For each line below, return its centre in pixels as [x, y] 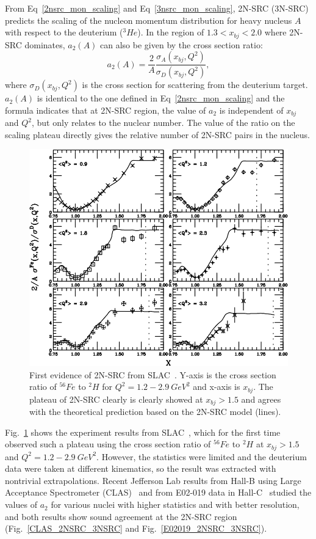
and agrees [261, 399]
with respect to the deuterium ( [64, 32]
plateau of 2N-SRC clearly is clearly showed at [116, 399]
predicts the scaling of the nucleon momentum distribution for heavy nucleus [149, 20]
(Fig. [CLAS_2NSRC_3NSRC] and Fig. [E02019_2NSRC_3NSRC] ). [136, 528]
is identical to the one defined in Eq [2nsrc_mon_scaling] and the [161, 98]
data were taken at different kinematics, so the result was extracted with [141, 468]
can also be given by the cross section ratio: [181, 44]
